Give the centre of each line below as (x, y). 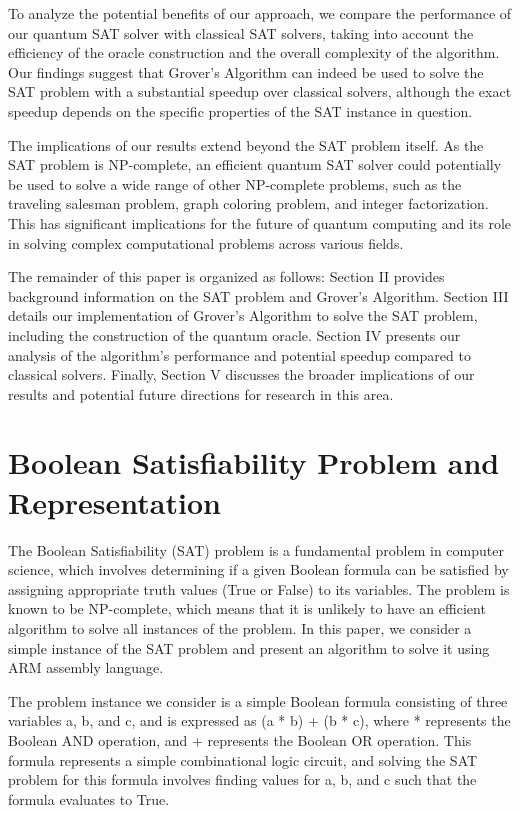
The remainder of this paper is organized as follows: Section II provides (226, 276)
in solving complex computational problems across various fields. (206, 242)
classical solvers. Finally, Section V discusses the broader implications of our (241, 374)
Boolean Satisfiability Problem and (254, 462)
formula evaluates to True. (89, 798)
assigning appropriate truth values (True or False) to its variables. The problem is (259, 588)
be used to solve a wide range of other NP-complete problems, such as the (235, 183)
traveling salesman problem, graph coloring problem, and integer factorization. (248, 203)
